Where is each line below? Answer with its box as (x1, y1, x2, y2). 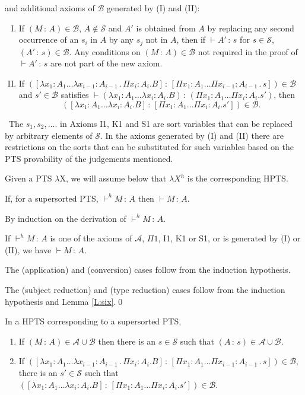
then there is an (98, 335, 156, 347)
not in (145, 33, 168, 46)
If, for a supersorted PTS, (5, 192, 99, 204)
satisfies (61, 88, 89, 101)
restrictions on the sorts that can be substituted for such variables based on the (5, 141, 294, 153)
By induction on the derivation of (5, 212, 126, 224)
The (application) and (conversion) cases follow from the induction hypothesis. (5, 263, 291, 276)
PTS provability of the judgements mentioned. (5, 152, 173, 164)
